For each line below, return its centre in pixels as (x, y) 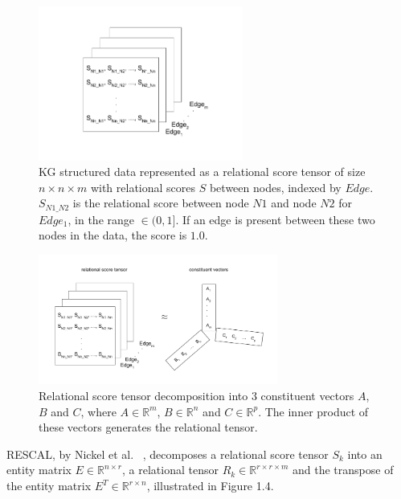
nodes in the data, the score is (113, 235)
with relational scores (143, 187)
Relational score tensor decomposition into (143, 396)
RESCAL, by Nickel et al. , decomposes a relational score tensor (168, 454)
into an (365, 454)
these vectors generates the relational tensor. (148, 427)
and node (294, 203)
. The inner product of (313, 411)
